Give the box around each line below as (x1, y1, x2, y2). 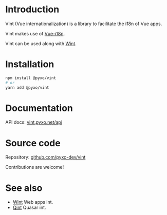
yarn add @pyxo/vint (5, 85, 50, 90)
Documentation (5, 102, 73, 114)
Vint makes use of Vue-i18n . (5, 30, 65, 36)
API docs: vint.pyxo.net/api (5, 119, 63, 125)
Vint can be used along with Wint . (5, 40, 77, 47)
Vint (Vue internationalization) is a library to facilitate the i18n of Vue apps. (5, 21, 162, 27)
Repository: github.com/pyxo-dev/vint (5, 154, 86, 160)
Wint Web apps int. (12, 199, 53, 205)
